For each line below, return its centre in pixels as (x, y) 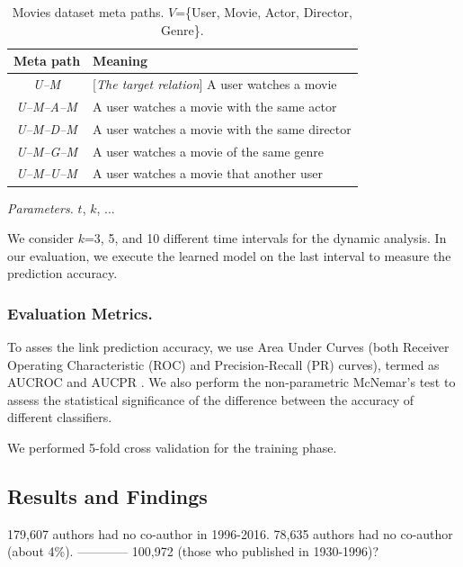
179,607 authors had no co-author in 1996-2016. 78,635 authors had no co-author (230, 533)
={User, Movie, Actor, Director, (264, 12)
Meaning (120, 61)
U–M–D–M (47, 128)
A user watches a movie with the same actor (215, 106)
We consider (41, 238)
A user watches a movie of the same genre (208, 151)
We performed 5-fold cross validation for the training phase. (172, 448)
